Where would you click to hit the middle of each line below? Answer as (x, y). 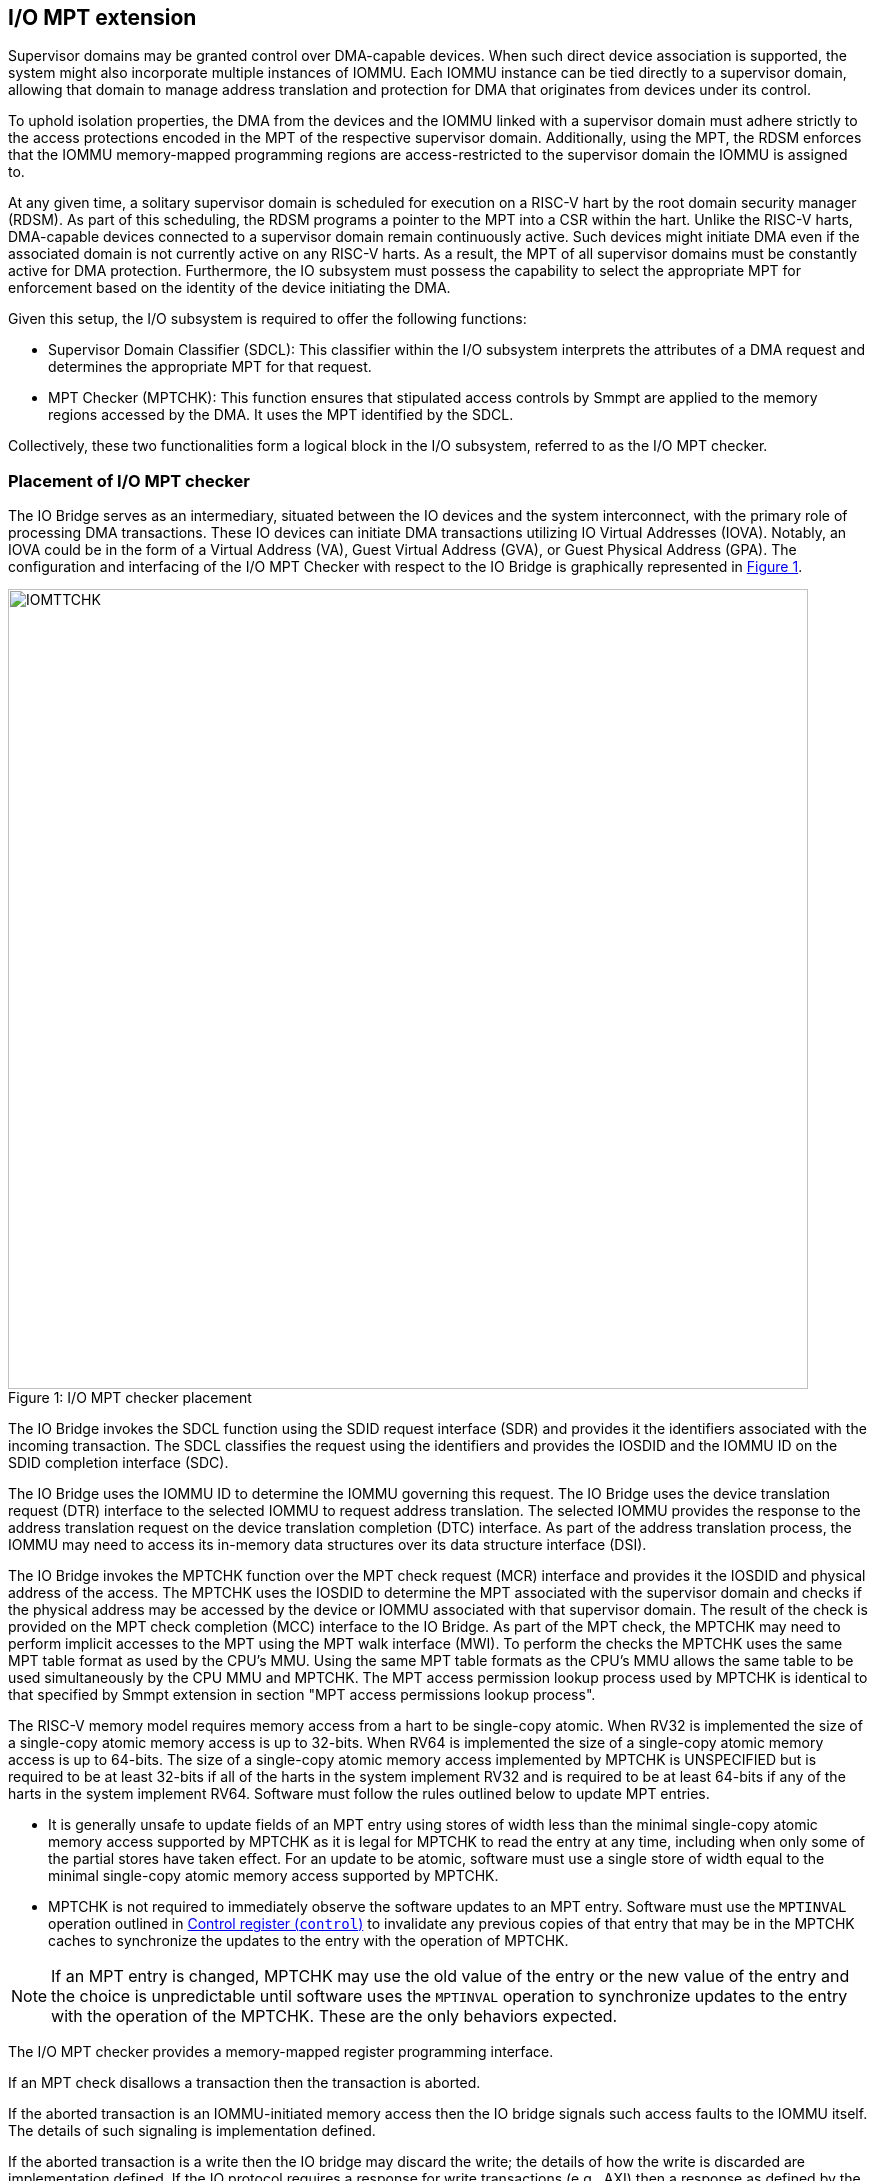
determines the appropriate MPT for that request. (210, 367)
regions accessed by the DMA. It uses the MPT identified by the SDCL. (281, 415)
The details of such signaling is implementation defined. (192, 2131)
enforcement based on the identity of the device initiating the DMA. (229, 288)
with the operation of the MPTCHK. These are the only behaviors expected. (334, 2016)
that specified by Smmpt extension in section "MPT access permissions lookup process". (302, 1695)
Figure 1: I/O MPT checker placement (130, 1398)
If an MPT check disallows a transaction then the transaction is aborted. (244, 2083)
